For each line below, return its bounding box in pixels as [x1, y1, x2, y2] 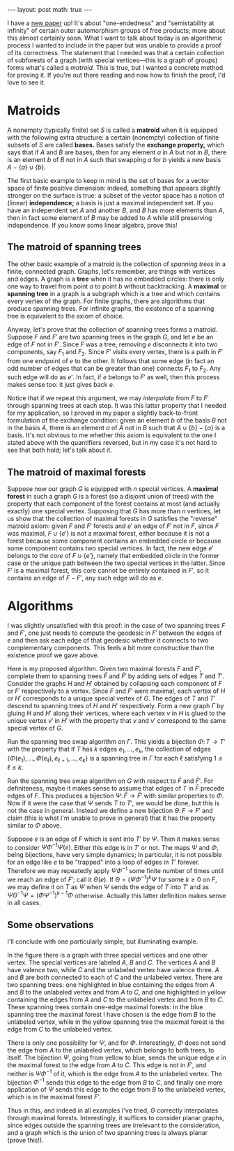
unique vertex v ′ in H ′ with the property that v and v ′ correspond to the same [7, 717, 226, 725]
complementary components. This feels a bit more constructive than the [7, 644, 214, 652]
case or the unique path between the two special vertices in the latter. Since [7, 559, 226, 567]
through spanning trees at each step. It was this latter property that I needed [7, 402, 226, 410]
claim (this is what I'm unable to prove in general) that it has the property [7, 814, 216, 822]
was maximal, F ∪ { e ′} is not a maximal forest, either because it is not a [7, 529, 210, 538]
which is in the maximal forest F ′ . [7, 1093, 101, 1101]
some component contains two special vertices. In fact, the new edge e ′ [7, 544, 214, 552]
